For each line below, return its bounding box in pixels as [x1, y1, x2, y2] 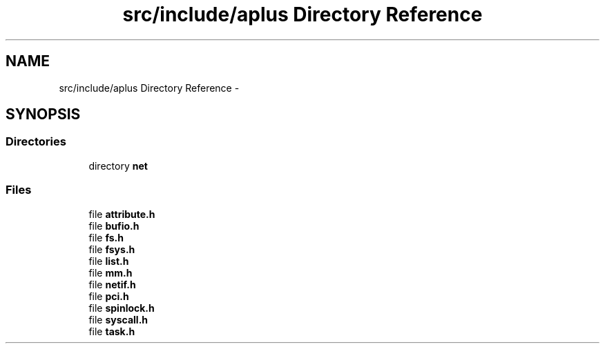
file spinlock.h [88, 301, 155, 314]
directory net [88, 159, 148, 172]
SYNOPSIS [6, 106, 81, 123]
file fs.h [88, 231, 124, 243]
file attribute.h [88, 208, 155, 220]
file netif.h [88, 278, 136, 290]
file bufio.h [88, 219, 140, 232]
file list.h [88, 255, 129, 267]
